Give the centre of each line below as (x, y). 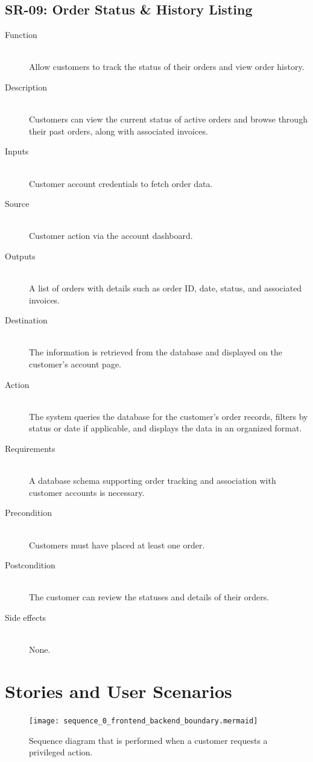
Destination (26, 320)
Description (26, 87)
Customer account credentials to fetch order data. (121, 183)
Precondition (29, 513)
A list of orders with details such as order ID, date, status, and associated (166, 288)
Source (17, 204)
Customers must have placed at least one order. (117, 545)
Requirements (30, 449)
